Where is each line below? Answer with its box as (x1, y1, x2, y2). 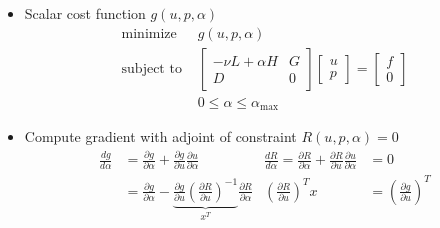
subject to (121, 61, 182, 76)
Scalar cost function (24, 3, 146, 23)
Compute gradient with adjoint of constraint (24, 126, 297, 147)
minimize (121, 26, 177, 41)
